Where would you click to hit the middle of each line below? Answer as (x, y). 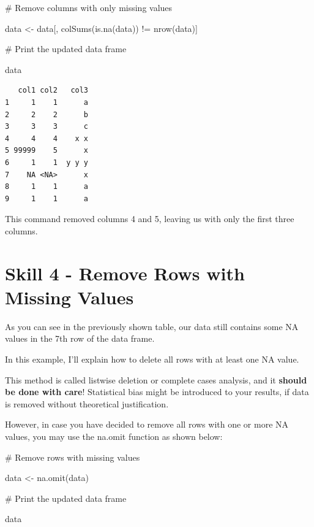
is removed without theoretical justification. (87, 403)
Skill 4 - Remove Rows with (125, 273)
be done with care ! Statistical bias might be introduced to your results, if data (157, 392)
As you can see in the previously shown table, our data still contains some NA (152, 326)
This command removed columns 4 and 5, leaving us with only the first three (150, 219)
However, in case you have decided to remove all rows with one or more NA (147, 424)
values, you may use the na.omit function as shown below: (114, 436)
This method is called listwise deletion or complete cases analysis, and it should (156, 379)
